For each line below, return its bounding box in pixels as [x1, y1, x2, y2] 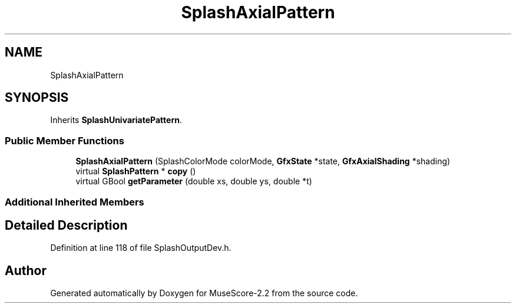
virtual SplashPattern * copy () [75, 166, 196, 177]
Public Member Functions [5, 134, 124, 147]
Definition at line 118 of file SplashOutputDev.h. [50, 243, 231, 253]
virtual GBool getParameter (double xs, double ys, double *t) [75, 176, 312, 187]
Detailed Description [5, 217, 128, 233]
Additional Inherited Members [5, 196, 144, 208]
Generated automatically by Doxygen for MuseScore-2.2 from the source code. [50, 288, 358, 299]
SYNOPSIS [5, 90, 69, 105]
